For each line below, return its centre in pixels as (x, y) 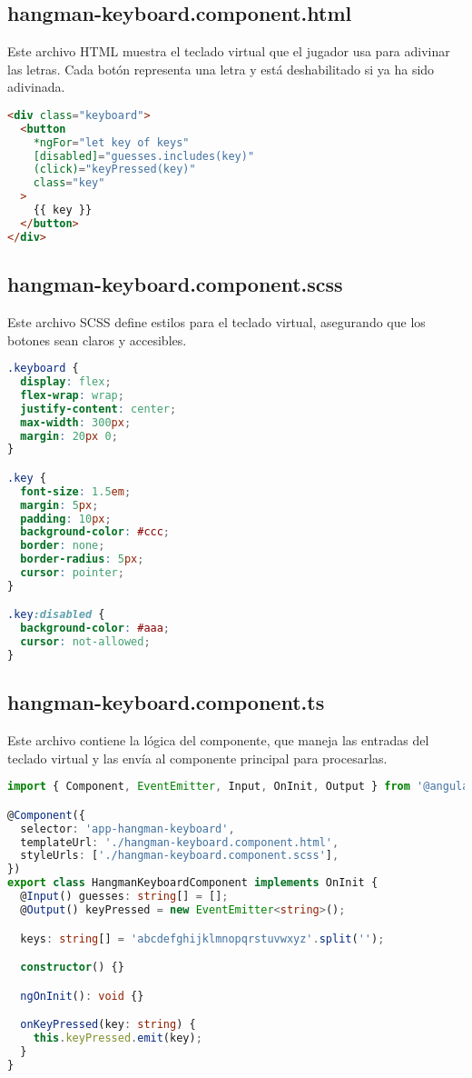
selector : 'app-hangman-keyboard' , (128, 828)
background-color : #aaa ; (95, 629)
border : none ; (63, 546)
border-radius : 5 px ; (82, 559)
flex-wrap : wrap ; (72, 395)
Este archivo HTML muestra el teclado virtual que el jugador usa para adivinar (229, 51)
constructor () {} (72, 968)
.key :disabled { (56, 615)
